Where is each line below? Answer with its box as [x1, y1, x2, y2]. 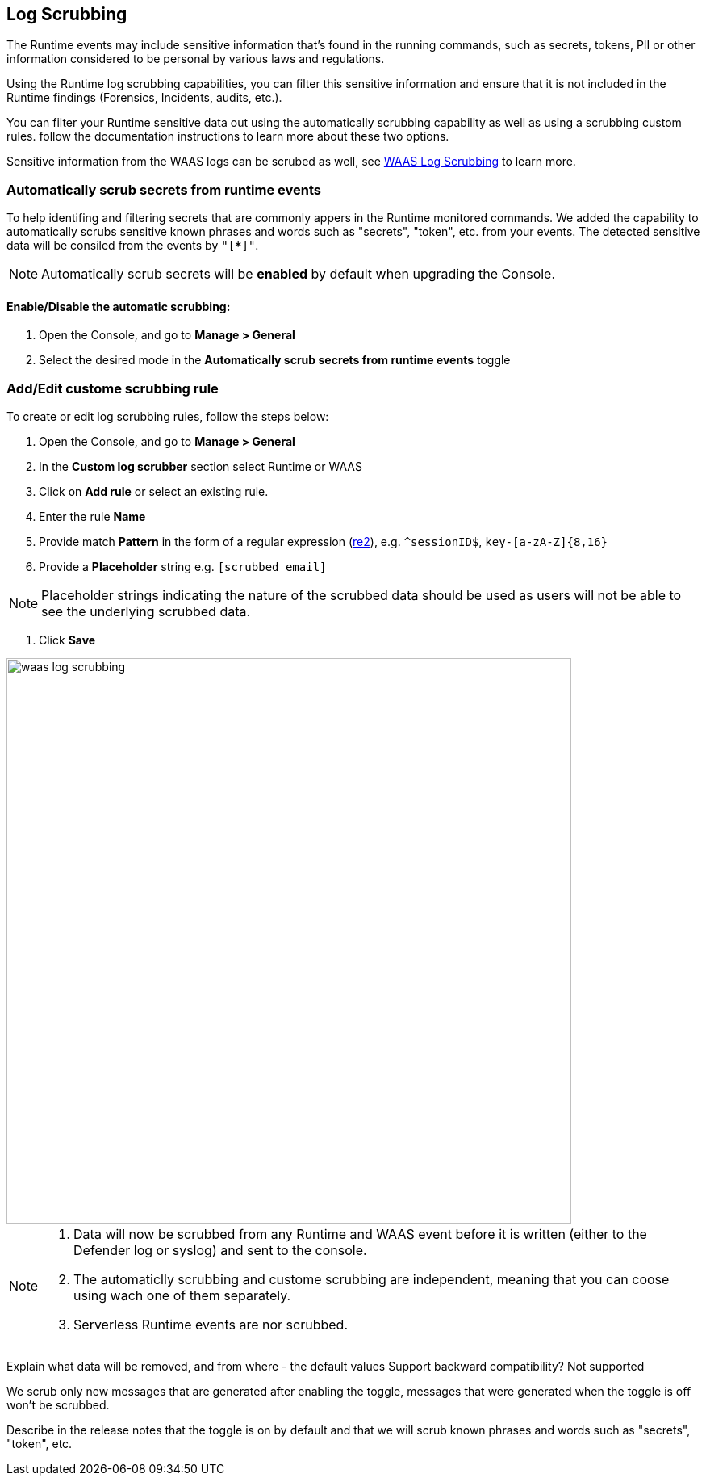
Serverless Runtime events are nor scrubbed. [73, 1316, 349, 1333]
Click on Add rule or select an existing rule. [39, 485, 269, 499]
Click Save [39, 633, 96, 648]
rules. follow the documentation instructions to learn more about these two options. [6, 129, 449, 144]
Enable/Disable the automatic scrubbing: [6, 299, 231, 313]
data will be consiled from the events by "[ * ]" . [6, 238, 259, 253]
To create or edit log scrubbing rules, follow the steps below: [6, 409, 329, 424]
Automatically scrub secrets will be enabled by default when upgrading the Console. [41, 266, 556, 283]
